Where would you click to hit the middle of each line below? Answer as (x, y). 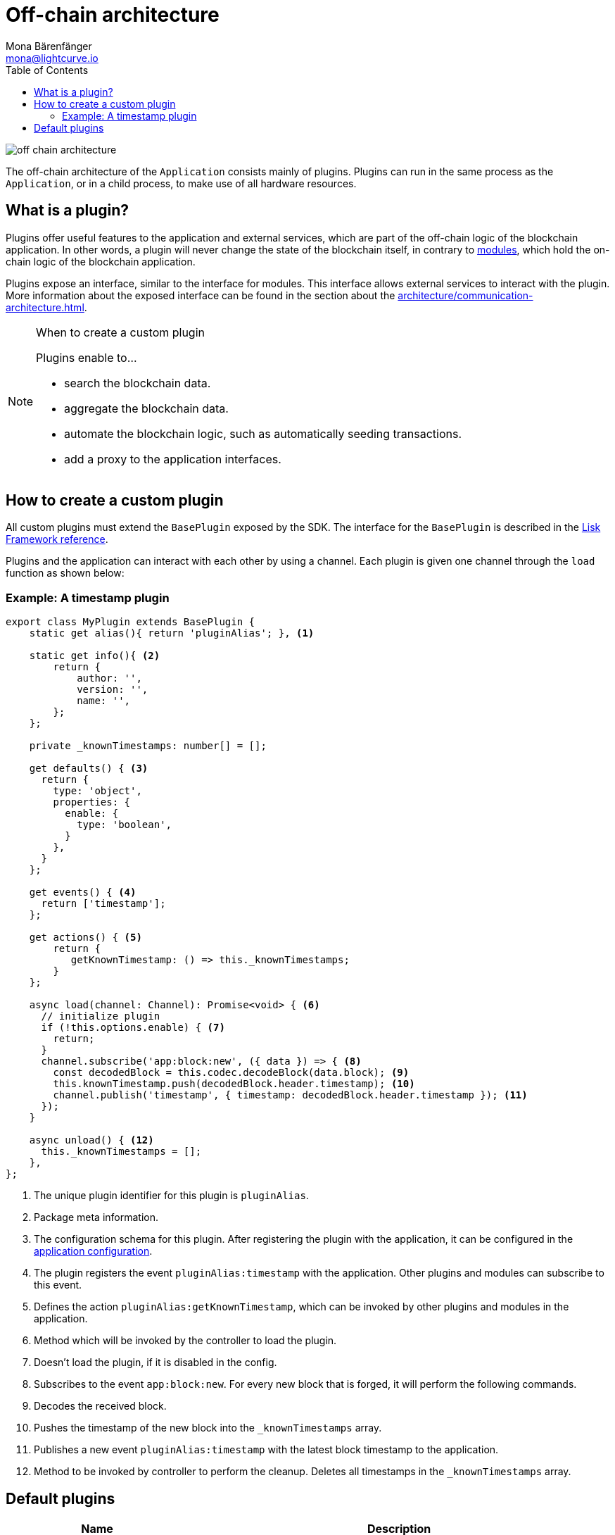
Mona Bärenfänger (49, 46)
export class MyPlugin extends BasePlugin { (131, 622)
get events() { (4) (83, 892)
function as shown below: (65, 573)
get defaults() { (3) (89, 769)
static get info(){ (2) (95, 656)
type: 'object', (97, 791)
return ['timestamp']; (103, 904)
